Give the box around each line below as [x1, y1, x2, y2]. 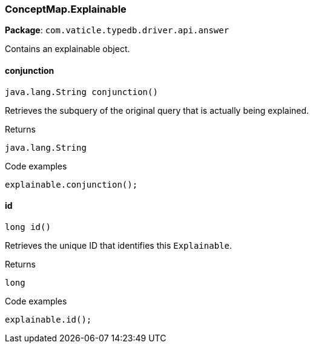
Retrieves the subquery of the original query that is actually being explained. [5, 105, 309, 116]
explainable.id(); [5, 314, 92, 324]
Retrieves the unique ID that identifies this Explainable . [5, 240, 232, 251]
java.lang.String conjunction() [5, 87, 158, 97]
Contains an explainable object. [5, 44, 130, 54]
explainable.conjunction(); [5, 179, 138, 189]
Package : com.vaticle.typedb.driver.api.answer [5, 25, 229, 36]
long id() [5, 222, 51, 232]
